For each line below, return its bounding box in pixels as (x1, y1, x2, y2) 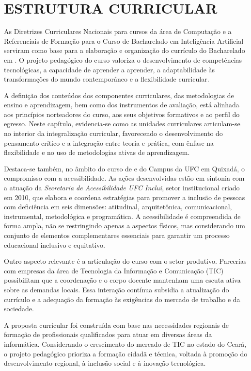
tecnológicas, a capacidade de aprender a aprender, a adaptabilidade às (4, 64, 215, 74)
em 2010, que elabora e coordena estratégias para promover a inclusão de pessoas (4, 192, 245, 202)
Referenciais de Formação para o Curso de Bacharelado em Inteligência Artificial (4, 35, 244, 46)
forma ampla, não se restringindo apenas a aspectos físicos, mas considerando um (4, 220, 245, 231)
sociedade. (4, 304, 34, 314)
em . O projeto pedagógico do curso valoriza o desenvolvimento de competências (4, 54, 242, 65)
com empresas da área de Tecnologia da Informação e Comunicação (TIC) (4, 265, 224, 275)
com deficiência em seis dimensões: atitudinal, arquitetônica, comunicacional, (4, 202, 232, 212)
